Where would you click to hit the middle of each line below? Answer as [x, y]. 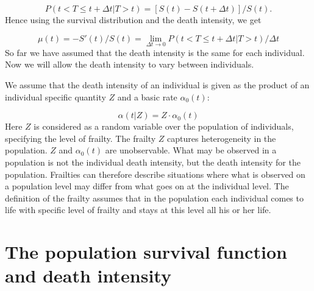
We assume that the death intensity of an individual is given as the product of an [157, 85]
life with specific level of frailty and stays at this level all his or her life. [138, 210]
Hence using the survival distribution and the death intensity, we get [133, 19]
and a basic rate [147, 96]
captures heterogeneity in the [222, 138]
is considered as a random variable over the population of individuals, [164, 126]
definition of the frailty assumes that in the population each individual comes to [154, 198]
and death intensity [88, 275]
